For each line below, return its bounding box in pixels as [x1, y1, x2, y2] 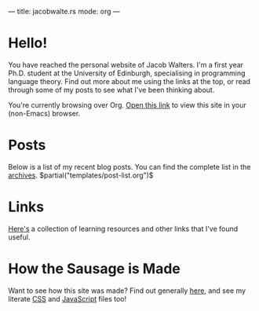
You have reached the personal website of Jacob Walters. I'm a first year [8, 60, 244, 69]
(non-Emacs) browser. [8, 108, 81, 118]
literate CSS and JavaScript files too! [8, 294, 127, 303]
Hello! [8, 35, 48, 52]
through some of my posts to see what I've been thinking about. [8, 85, 215, 94]
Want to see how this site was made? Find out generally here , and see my [8, 286, 246, 295]
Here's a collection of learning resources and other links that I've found [8, 224, 239, 233]
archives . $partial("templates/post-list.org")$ [8, 170, 154, 180]
